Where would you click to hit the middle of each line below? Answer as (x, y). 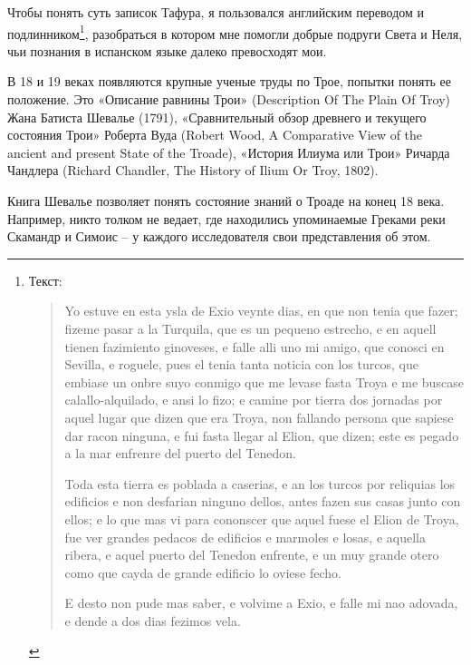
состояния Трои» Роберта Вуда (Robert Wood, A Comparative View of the (215, 135)
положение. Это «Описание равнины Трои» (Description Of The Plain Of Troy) (229, 99)
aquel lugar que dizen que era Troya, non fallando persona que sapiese (259, 417)
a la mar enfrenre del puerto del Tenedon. (180, 453)
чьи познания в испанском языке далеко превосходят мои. (167, 50)
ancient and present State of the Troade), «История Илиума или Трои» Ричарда (229, 152)
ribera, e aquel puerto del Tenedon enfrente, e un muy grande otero (252, 555)
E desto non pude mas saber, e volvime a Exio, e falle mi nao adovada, (261, 603)
